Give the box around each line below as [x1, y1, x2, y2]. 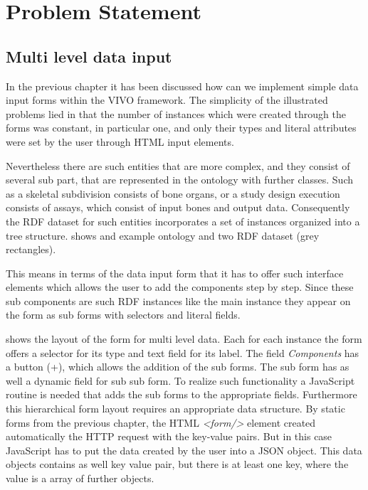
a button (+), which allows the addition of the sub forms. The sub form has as [6, 359, 349, 374]
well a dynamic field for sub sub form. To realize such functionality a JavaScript [6, 373, 355, 388]
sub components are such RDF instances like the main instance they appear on [6, 293, 351, 308]
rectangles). [6, 242, 56, 257]
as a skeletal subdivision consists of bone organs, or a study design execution [6, 186, 340, 201]
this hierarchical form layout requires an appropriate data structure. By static [6, 401, 345, 416]
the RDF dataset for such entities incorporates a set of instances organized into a [6, 213, 360, 228]
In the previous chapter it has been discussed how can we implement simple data [6, 78, 359, 93]
